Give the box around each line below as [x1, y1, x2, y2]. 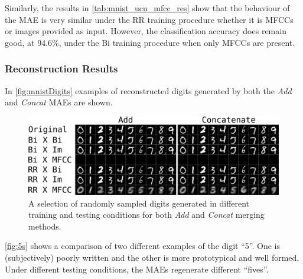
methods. [28, 220, 61, 232]
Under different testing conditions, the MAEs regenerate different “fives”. [5, 263, 269, 275]
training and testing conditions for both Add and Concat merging [28, 208, 265, 221]
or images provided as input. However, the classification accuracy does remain [5, 25, 286, 37]
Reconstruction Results [5, 61, 118, 76]
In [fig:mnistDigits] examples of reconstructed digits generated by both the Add [5, 84, 292, 97]
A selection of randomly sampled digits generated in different [28, 197, 250, 209]
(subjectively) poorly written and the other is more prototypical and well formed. [5, 251, 299, 264]
